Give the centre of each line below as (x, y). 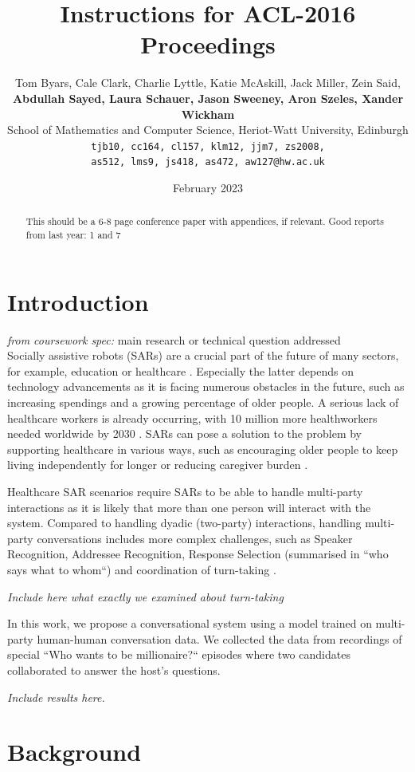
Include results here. (56, 697)
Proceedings (208, 44)
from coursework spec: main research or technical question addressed (174, 339)
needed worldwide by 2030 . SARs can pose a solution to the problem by (184, 433)
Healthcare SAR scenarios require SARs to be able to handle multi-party (185, 491)
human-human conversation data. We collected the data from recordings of (219, 638)
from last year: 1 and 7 (73, 235)
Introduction (78, 301)
